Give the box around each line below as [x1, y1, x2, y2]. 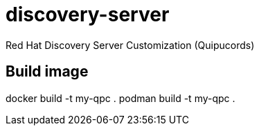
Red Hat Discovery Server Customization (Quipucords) [6, 39, 255, 51]
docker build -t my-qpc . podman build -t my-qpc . [6, 92, 235, 104]
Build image [6, 63, 89, 81]
